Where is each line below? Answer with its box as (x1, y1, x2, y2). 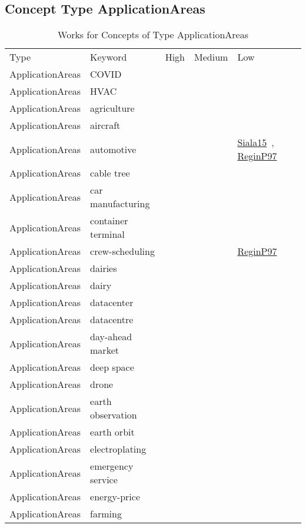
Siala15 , (237, 135, 274, 150)
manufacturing (90, 197, 150, 211)
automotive (90, 142, 137, 156)
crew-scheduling (90, 244, 155, 258)
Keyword (90, 50, 127, 64)
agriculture (90, 101, 135, 115)
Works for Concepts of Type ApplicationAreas (58, 28, 248, 42)
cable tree (90, 166, 130, 180)
